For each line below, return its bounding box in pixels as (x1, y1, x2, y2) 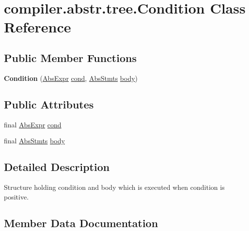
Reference (4, 17, 71, 37)
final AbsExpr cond (4, 119, 62, 129)
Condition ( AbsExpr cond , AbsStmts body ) (4, 73, 138, 83)
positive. (4, 191, 29, 201)
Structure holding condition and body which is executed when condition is (4, 182, 225, 192)
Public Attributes (4, 96, 94, 111)
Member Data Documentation (4, 215, 158, 230)
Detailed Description (4, 159, 110, 174)
